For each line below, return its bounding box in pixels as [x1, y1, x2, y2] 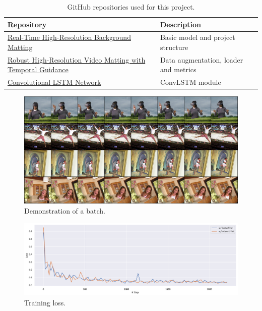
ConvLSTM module [160, 77, 221, 87]
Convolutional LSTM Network [8, 77, 101, 87]
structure [160, 42, 188, 53]
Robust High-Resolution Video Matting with [8, 54, 146, 65]
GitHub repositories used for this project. [67, 2, 195, 12]
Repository [8, 19, 47, 29]
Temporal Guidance [8, 64, 69, 75]
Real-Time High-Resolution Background [8, 32, 131, 42]
